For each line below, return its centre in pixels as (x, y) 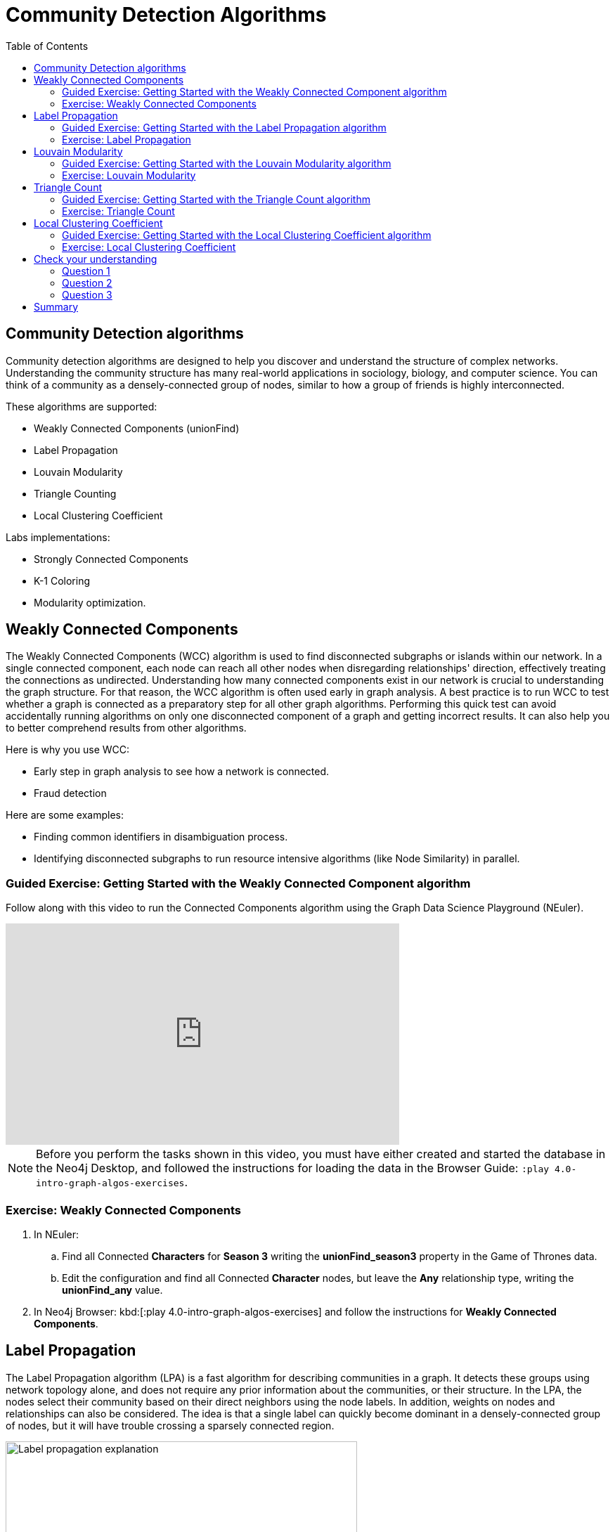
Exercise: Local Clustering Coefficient (149, 247)
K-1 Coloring (62, 580)
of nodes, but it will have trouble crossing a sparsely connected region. (170, 1425)
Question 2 (87, 283)
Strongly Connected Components (111, 559)
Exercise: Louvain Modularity (129, 175)
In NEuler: (57, 1234)
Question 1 (86, 271)
